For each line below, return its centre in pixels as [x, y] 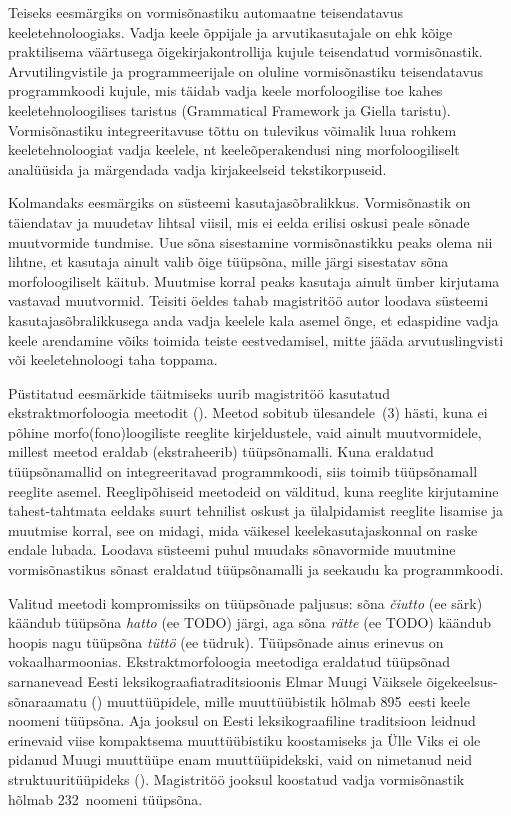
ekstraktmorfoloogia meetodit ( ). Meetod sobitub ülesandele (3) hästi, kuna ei [248, 412]
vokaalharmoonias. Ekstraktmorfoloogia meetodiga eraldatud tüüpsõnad [229, 661]
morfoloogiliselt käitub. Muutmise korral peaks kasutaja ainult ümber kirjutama [254, 280]
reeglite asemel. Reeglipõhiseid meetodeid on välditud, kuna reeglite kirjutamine [253, 490]
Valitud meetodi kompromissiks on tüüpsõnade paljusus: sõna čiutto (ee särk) [245, 602]
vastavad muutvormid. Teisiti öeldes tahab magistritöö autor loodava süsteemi [248, 300]
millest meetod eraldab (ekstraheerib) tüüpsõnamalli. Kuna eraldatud [221, 451]
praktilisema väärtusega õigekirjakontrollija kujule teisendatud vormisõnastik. [245, 51]
